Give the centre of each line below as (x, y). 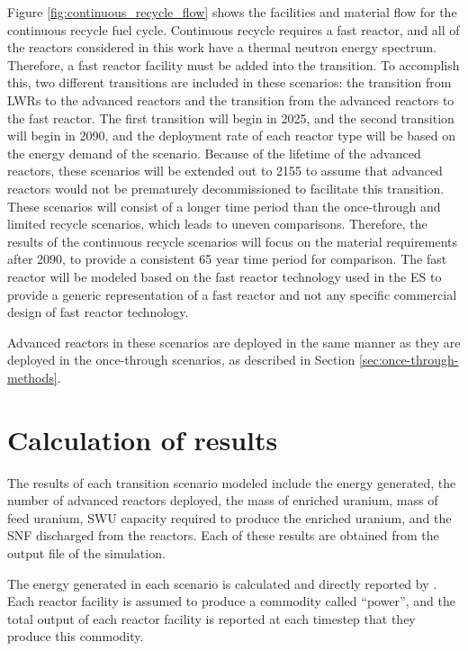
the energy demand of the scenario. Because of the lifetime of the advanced (214, 153)
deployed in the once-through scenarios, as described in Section (181, 360)
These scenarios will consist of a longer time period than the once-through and (224, 206)
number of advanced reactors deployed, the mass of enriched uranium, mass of (223, 500)
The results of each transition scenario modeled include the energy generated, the (232, 482)
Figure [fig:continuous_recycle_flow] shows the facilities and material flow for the (232, 12)
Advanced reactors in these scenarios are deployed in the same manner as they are (234, 342)
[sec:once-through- (409, 360)
